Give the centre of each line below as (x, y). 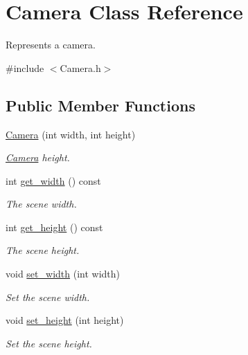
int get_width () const (53, 180)
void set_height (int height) (65, 320)
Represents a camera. (51, 45)
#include (25, 67)
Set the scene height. (49, 343)
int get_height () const (54, 227)
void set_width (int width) (63, 274)
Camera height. (38, 157)
